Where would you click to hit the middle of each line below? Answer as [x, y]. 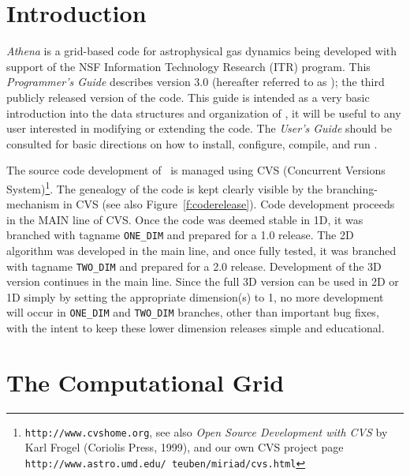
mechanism [33, 204]
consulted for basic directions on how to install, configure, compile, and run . [192, 143]
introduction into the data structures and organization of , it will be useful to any [204, 112]
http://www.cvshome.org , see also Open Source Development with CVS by [206, 431]
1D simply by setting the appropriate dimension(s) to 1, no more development [195, 296]
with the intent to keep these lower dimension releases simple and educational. [196, 328]
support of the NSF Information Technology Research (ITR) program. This [188, 66]
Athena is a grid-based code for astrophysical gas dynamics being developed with [202, 51]
